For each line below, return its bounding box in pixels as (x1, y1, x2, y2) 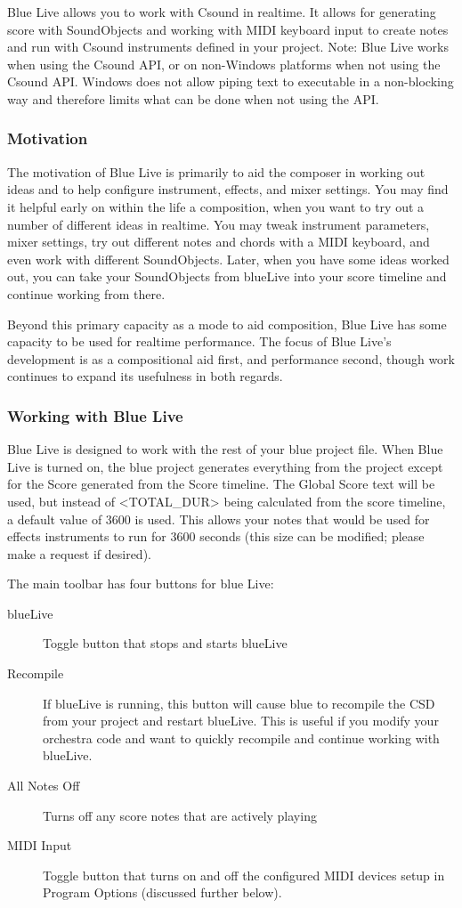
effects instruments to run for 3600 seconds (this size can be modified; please (7, 527, 425, 546)
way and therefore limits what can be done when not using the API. (7, 89, 379, 108)
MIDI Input (7, 836, 72, 855)
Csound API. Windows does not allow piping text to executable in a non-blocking (7, 72, 454, 91)
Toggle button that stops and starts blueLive (43, 634, 288, 653)
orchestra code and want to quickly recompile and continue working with (43, 728, 440, 747)
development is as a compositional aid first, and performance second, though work (7, 349, 455, 368)
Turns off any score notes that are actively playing (43, 806, 317, 824)
